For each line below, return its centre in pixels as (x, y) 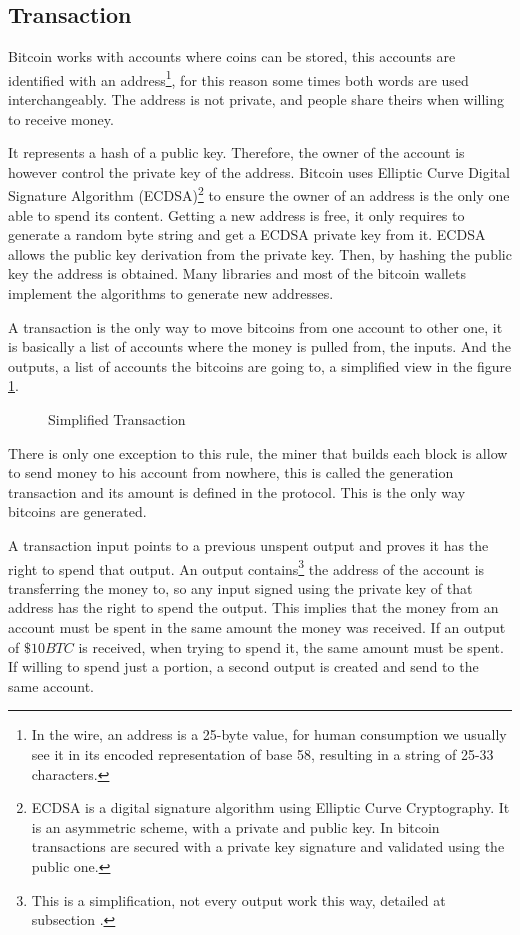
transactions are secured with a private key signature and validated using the (268, 846)
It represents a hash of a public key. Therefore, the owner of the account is (236, 152)
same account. (51, 685)
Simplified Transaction (117, 419)
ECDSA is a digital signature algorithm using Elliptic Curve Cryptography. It (270, 807)
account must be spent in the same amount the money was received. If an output (257, 627)
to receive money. (61, 118)
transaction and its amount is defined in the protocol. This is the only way (237, 491)
